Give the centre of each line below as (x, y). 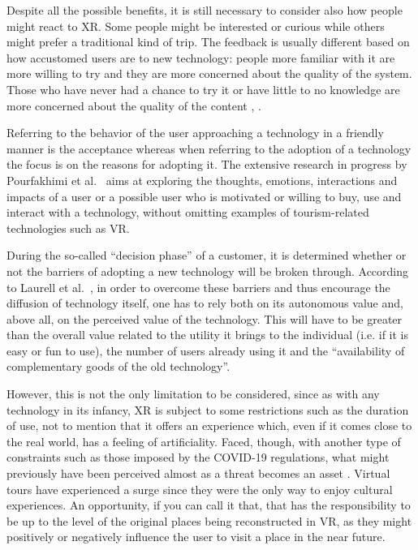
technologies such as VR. (68, 228)
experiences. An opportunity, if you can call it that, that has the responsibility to (209, 505)
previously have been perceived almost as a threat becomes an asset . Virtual (198, 473)
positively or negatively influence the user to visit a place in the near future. (196, 537)
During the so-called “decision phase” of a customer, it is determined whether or (207, 255)
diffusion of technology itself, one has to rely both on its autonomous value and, (205, 303)
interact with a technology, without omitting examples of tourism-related (188, 212)
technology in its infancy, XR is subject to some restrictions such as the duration (208, 409)
